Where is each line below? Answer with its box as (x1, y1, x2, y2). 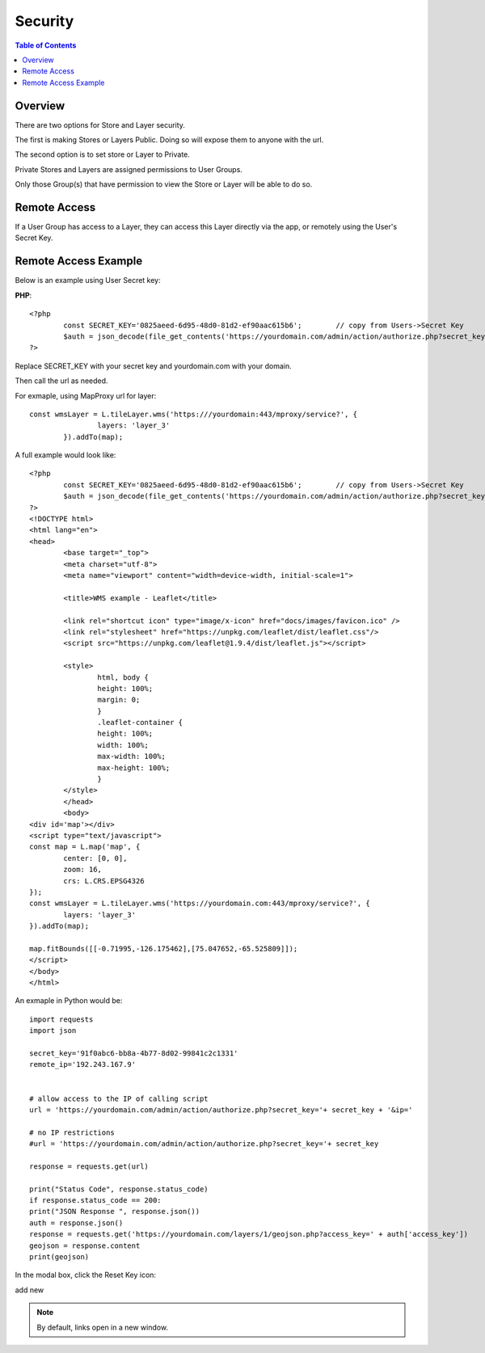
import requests (29, 1014, 94, 1024)
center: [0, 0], (63, 854, 128, 862)
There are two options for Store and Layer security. (15, 120, 186, 129)
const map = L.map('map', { (29, 842, 141, 852)
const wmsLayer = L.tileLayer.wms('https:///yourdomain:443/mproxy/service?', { (29, 409, 358, 419)
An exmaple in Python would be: (15, 996, 123, 1005)
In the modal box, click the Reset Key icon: (15, 1270, 157, 1280)
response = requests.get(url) (29, 1161, 150, 1171)
